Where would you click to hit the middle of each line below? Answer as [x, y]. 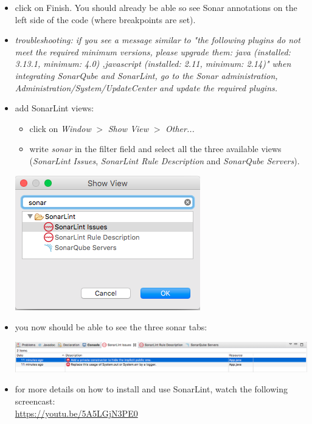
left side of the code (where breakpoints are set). [105, 19]
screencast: [35, 401]
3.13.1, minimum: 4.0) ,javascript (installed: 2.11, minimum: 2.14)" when [153, 64]
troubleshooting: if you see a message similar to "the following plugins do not [158, 40]
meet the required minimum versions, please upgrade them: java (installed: [153, 51]
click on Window [60, 128]
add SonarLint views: [54, 108]
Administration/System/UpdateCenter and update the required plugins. [146, 87]
